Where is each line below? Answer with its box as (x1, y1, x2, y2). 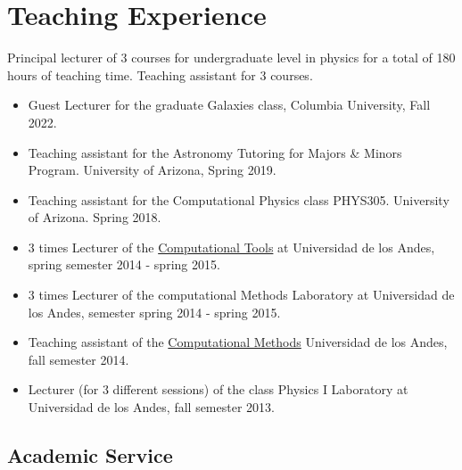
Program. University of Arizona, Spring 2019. (28, 161, 276, 179)
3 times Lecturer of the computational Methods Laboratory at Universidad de (28, 285, 455, 304)
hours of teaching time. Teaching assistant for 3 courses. (7, 65, 313, 84)
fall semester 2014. (28, 350, 129, 368)
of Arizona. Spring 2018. (28, 208, 161, 227)
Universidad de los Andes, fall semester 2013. (28, 398, 275, 416)
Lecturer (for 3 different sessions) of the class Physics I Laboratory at (28, 380, 408, 399)
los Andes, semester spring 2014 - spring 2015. (28, 302, 281, 321)
